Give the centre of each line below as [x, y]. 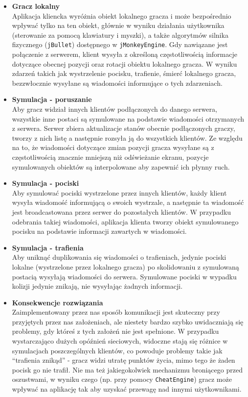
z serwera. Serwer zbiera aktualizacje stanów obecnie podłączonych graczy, [124, 128]
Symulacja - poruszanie [52, 99]
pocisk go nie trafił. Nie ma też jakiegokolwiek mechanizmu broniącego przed [127, 369]
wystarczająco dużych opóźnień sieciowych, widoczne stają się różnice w [120, 341]
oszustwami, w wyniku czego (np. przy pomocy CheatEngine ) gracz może [122, 379]
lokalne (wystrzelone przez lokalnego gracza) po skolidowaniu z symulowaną [125, 266]
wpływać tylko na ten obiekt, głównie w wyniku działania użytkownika [118, 25]
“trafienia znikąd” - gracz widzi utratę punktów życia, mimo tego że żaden [124, 360]
